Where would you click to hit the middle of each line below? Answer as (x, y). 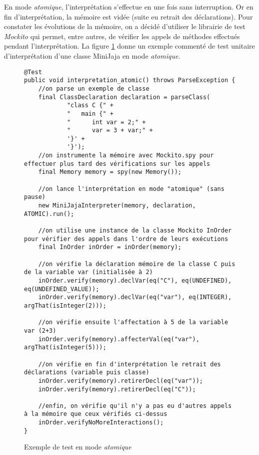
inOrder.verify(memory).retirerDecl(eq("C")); (117, 389)
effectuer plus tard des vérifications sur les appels (117, 164)
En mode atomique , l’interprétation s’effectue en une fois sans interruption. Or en (129, 7)
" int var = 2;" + (106, 122)
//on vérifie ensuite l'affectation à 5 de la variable (133, 322)
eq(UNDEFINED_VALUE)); (62, 289)
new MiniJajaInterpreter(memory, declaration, (117, 206)
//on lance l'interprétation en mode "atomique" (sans (131, 189)
